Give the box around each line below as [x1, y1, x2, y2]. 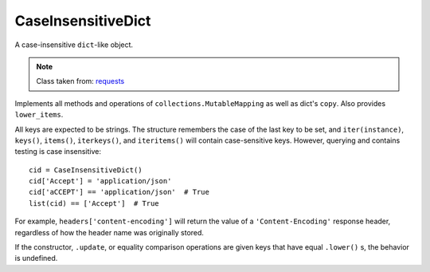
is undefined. [14, 254, 58, 263]
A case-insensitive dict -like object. [14, 40, 134, 49]
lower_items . [14, 110, 64, 120]
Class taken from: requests [36, 77, 125, 86]
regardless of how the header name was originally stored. [14, 227, 205, 237]
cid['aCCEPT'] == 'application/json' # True [29, 187, 210, 197]
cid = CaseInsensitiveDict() [29, 165, 143, 175]
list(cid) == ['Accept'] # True [29, 199, 159, 207]
